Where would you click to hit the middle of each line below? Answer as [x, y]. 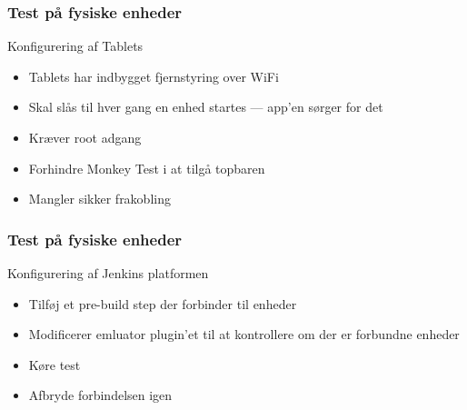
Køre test [55, 364]
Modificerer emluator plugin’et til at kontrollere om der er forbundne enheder [244, 334]
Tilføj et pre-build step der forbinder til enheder [163, 303]
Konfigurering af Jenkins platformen [108, 273]
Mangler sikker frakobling [99, 199]
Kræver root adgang [85, 137]
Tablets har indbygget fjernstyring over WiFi [154, 76]
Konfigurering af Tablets [75, 46]
